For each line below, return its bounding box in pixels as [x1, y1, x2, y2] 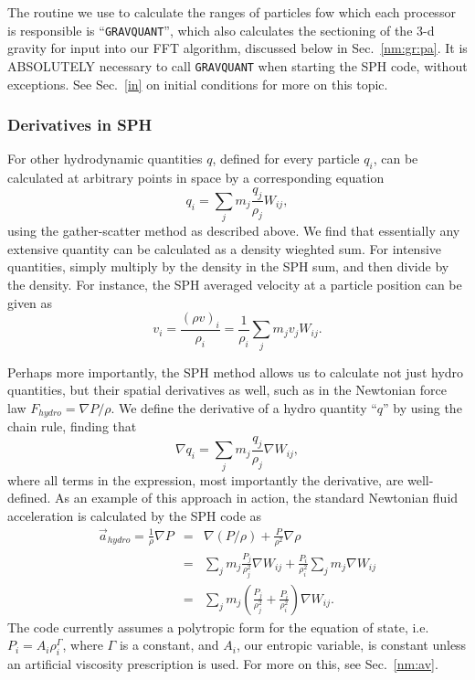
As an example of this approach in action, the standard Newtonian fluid [55, 488, 459, 507]
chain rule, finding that [7, 417, 137, 436]
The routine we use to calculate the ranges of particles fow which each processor [7, 3, 456, 21]
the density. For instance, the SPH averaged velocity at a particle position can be [7, 275, 462, 294]
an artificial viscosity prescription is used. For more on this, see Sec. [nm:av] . [7, 654, 438, 674]
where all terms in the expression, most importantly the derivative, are [7, 470, 404, 489]
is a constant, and [119, 635, 219, 654]
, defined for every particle [212, 149, 360, 168]
